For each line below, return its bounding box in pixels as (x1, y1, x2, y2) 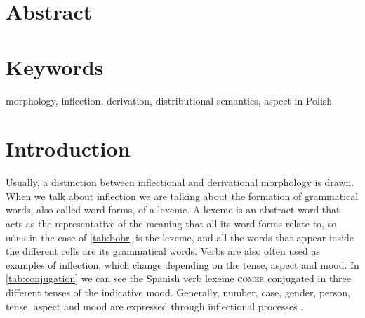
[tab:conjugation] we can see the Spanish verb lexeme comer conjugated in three (6, 271, 352, 286)
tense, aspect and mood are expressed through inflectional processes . (6, 298, 304, 313)
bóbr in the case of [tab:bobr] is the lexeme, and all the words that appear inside (6, 230, 354, 244)
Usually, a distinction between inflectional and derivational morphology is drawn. (6, 175, 354, 190)
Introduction (6, 134, 131, 163)
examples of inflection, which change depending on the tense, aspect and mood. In (6, 257, 359, 272)
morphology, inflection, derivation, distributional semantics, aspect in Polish (6, 93, 333, 107)
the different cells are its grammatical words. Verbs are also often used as (6, 244, 320, 258)
